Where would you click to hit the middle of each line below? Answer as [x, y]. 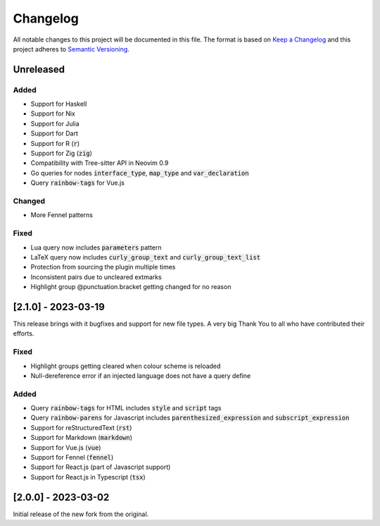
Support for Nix [53, 114]
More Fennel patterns [62, 215]
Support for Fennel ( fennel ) [72, 457]
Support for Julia [55, 123]
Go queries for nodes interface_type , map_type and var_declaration [140, 173]
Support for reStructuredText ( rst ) [81, 427]
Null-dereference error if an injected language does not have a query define [141, 375]
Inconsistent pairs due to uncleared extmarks [96, 277]
